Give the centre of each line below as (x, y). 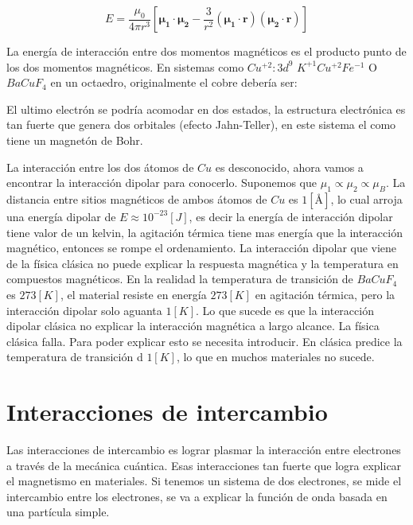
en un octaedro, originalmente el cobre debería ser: (174, 82)
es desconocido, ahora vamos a (289, 167)
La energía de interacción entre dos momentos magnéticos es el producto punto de (206, 51)
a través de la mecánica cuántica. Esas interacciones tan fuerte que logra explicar (204, 465)
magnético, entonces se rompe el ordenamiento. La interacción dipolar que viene (202, 248)
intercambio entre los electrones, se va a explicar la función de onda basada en (197, 496)
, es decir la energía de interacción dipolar (291, 216)
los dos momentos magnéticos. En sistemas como (125, 66)
